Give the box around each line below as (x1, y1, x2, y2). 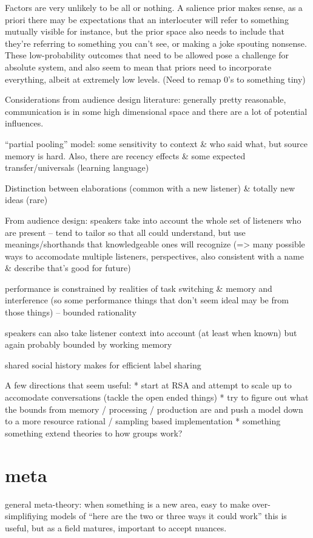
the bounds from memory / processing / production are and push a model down (5, 402, 303, 415)
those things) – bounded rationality (5, 306, 136, 319)
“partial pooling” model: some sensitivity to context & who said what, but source (5, 137, 308, 150)
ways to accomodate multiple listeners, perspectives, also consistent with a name (5, 249, 304, 262)
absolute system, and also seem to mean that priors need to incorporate (5, 60, 272, 73)
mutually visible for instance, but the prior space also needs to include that (5, 25, 284, 38)
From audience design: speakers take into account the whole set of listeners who (5, 213, 301, 226)
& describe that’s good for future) (5, 261, 131, 274)
